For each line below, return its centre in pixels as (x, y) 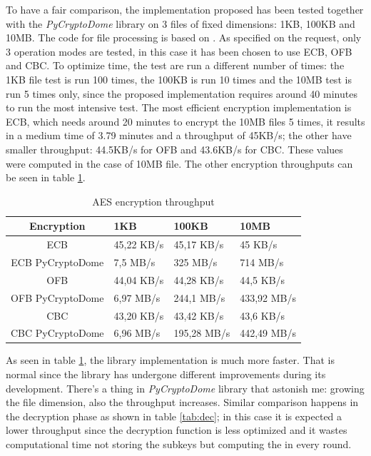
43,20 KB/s (139, 315)
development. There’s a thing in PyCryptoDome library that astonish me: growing (185, 388)
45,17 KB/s (199, 244)
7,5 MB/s (134, 262)
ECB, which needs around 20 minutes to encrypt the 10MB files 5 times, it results (185, 121)
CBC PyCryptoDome (57, 333)
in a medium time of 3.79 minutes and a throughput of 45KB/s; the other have (179, 135)
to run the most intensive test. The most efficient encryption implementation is (179, 107)
